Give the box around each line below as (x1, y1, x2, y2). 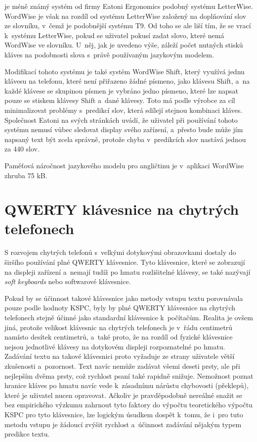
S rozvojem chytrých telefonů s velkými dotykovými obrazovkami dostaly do (4, 247, 236, 257)
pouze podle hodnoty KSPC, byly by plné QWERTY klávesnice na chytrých (4, 302, 236, 313)
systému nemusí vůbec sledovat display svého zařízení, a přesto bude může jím (4, 124, 243, 135)
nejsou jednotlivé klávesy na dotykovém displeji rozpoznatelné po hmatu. (4, 341, 225, 351)
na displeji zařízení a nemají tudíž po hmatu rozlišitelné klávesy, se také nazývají (4, 266, 251, 277)
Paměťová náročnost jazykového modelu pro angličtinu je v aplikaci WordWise (4, 160, 244, 170)
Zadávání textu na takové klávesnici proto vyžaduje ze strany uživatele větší (4, 351, 235, 361)
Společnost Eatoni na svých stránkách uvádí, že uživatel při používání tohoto (4, 114, 238, 125)
